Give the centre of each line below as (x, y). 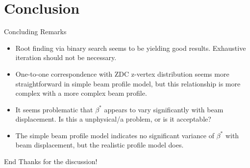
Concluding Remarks (35, 31)
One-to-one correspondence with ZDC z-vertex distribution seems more (122, 73)
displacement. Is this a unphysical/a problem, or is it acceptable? (113, 119)
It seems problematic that (54, 109)
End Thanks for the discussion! (51, 161)
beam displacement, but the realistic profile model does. (100, 145)
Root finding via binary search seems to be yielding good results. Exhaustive (131, 48)
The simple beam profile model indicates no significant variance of (115, 135)
